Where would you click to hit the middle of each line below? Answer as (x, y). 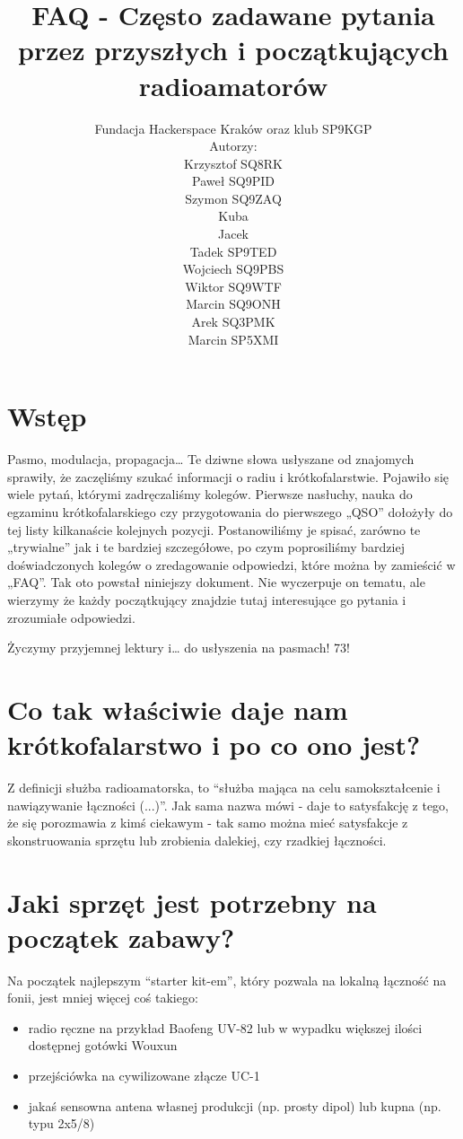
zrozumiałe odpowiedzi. (71, 617)
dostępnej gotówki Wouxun (103, 1045)
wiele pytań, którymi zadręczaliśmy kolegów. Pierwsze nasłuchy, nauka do (210, 494)
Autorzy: (233, 146)
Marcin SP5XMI (233, 339)
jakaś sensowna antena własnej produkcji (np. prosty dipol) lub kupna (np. (235, 1105)
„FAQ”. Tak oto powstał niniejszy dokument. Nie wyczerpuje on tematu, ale (216, 582)
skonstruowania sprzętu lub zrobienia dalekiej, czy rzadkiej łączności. (197, 840)
